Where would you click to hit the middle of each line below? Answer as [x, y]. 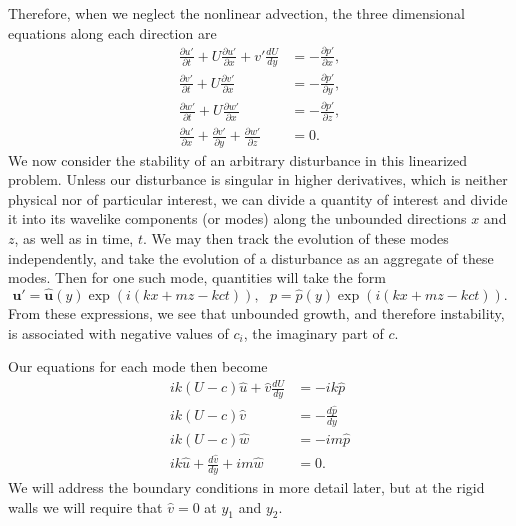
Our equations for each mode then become [138, 366]
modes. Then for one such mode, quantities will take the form [197, 277]
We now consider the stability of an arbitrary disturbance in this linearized [238, 159]
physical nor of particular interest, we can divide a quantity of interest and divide [258, 198]
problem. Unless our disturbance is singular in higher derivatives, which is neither [258, 179]
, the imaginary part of [313, 332]
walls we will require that [85, 506]
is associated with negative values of [118, 332]
